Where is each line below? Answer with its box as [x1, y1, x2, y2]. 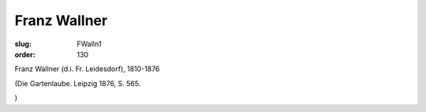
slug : [14, 39, 32, 49]
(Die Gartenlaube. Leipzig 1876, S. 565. [14, 78, 141, 88]
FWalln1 [77, 39, 102, 49]
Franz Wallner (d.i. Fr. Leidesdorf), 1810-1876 [14, 64, 160, 74]
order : [14, 49, 35, 59]
